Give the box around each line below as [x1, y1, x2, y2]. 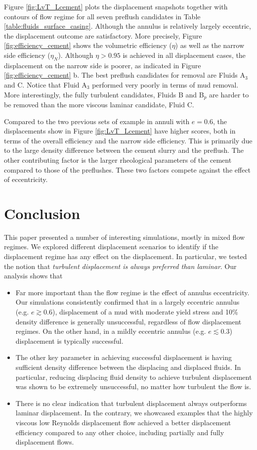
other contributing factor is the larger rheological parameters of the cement [4, 154, 232, 165]
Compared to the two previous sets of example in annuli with [4, 116, 190, 126]
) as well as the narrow [175, 40, 245, 50]
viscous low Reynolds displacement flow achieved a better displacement [15, 417, 231, 427]
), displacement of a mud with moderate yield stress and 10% [52, 307, 238, 317]
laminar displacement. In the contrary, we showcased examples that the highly [15, 407, 253, 418]
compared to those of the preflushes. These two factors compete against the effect [4, 164, 251, 175]
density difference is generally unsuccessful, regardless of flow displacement [15, 316, 242, 326]
